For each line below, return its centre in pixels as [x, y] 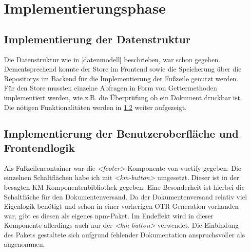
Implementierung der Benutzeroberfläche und [121, 133]
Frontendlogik [39, 147]
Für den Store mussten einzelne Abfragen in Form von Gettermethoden [111, 88]
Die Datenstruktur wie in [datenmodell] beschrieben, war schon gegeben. [112, 59]
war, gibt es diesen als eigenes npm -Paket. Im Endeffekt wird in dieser [109, 215]
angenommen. [24, 244]
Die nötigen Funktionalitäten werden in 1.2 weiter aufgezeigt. [96, 107]
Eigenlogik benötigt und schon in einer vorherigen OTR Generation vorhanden [121, 206]
